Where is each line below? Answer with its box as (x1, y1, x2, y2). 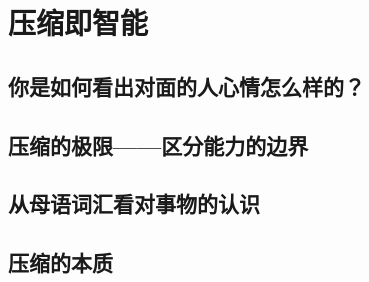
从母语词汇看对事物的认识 (8, 188, 260, 219)
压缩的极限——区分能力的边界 (8, 129, 309, 160)
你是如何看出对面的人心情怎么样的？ (8, 70, 365, 101)
